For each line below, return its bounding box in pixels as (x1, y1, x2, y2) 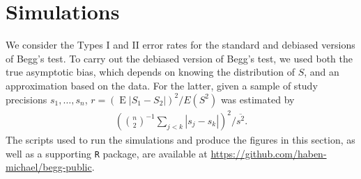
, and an (304, 65, 339, 79)
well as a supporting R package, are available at (6, 146, 208, 160)
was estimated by (220, 92, 295, 106)
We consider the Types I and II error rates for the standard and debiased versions (6, 37, 355, 52)
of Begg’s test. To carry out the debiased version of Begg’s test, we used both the (6, 51, 353, 65)
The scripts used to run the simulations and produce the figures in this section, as (6, 133, 355, 147)
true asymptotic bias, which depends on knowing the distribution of (6, 65, 295, 79)
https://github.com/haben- (210, 146, 327, 160)
